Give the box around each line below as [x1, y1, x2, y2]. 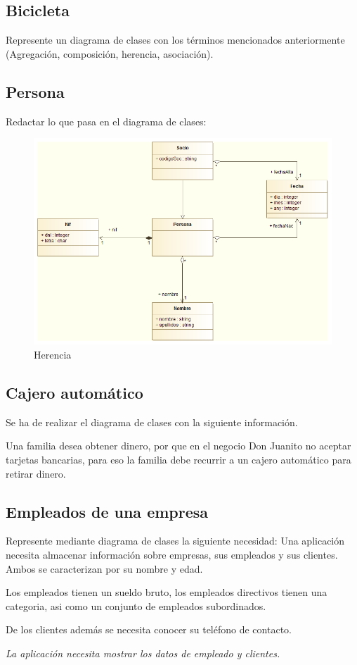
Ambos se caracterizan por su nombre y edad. [6, 561, 203, 576]
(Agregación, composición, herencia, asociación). [6, 46, 214, 61]
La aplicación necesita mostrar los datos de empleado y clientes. [6, 645, 280, 660]
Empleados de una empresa [6, 500, 209, 522]
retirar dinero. [6, 466, 66, 480]
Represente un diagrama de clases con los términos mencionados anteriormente [6, 32, 345, 47]
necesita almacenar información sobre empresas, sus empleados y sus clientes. [6, 547, 338, 561]
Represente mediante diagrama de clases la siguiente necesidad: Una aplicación [6, 533, 345, 548]
